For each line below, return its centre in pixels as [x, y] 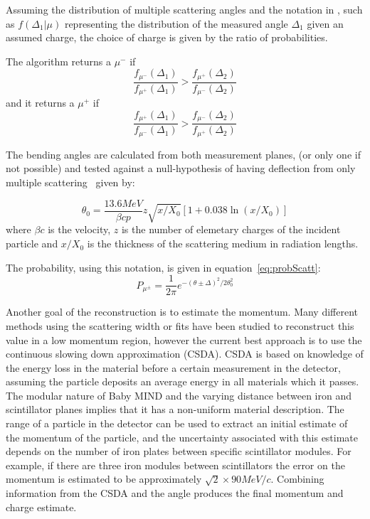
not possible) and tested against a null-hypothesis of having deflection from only [181, 168]
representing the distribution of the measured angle [176, 23]
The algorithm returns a [58, 61]
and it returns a [40, 103]
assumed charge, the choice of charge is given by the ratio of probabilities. [167, 37]
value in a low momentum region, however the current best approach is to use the [184, 339]
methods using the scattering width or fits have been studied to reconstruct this [180, 325]
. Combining [297, 479]
